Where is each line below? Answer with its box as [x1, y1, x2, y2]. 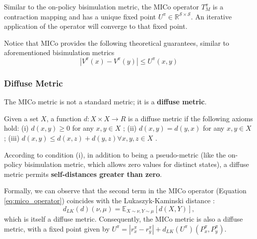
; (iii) [4, 132, 20, 143]
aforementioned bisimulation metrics [4, 47, 115, 58]
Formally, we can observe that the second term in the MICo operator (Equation [4, 185, 247, 196]
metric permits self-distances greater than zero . [4, 168, 162, 179]
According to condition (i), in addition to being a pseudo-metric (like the [4, 149, 226, 159]
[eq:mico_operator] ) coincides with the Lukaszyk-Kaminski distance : [4, 195, 215, 205]
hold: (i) [4, 123, 29, 133]
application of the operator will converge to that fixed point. [4, 21, 188, 31]
